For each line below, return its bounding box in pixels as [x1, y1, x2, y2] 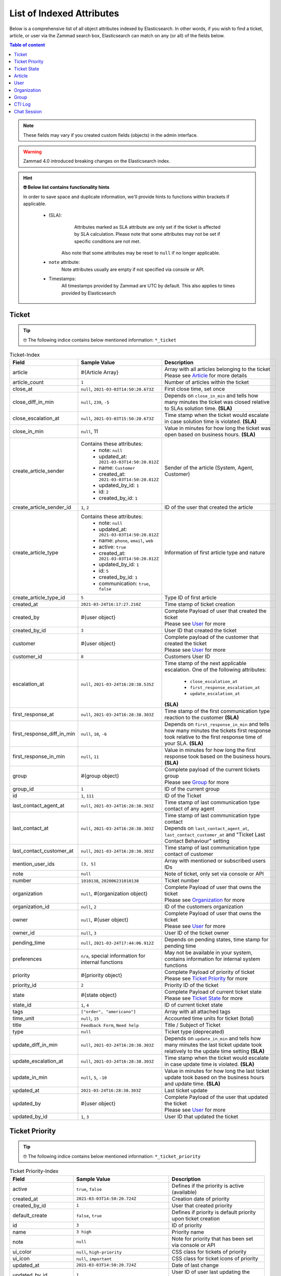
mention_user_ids [12, 861, 55, 868]
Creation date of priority [171, 1195, 229, 1202]
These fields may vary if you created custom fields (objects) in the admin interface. [23, 132, 198, 138]
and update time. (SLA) [164, 1080, 221, 1087]
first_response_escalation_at [190, 685, 260, 691]
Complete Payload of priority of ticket [164, 969, 255, 976]
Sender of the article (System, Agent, [164, 464, 254, 472]
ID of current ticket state [164, 1001, 223, 1009]
